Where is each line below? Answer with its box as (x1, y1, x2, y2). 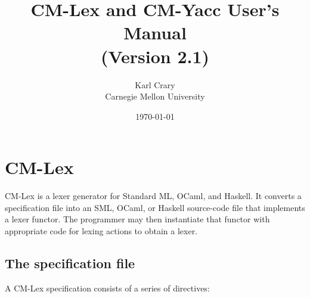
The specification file (5, 253, 135, 272)
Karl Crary (135, 78, 175, 91)
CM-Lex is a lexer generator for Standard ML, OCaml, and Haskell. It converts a (5, 190, 302, 202)
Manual (123, 20, 187, 45)
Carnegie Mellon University (105, 90, 205, 103)
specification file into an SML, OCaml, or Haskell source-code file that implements (5, 201, 305, 213)
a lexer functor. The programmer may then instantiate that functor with (5, 213, 270, 225)
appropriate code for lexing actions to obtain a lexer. (5, 225, 198, 237)
